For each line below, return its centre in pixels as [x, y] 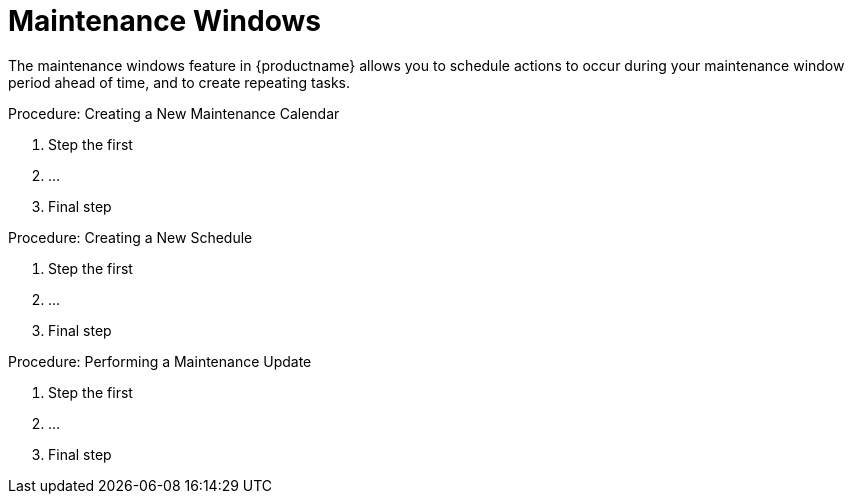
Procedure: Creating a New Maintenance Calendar [174, 113]
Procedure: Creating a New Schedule [130, 237]
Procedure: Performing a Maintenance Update [160, 361]
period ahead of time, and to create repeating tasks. [179, 82]
